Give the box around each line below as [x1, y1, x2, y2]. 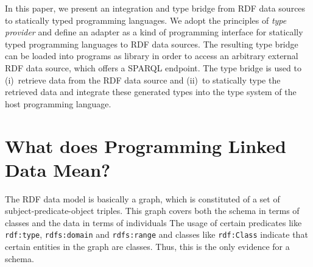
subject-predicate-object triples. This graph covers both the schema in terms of [5, 204, 300, 217]
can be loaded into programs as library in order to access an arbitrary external [5, 49, 298, 62]
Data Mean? [5, 157, 111, 182]
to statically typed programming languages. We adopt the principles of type [5, 13, 287, 26]
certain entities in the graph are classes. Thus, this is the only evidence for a [5, 240, 290, 253]
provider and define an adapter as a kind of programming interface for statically [5, 26, 303, 38]
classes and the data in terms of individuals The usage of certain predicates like [5, 216, 302, 229]
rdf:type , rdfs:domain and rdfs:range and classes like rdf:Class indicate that [5, 228, 308, 241]
